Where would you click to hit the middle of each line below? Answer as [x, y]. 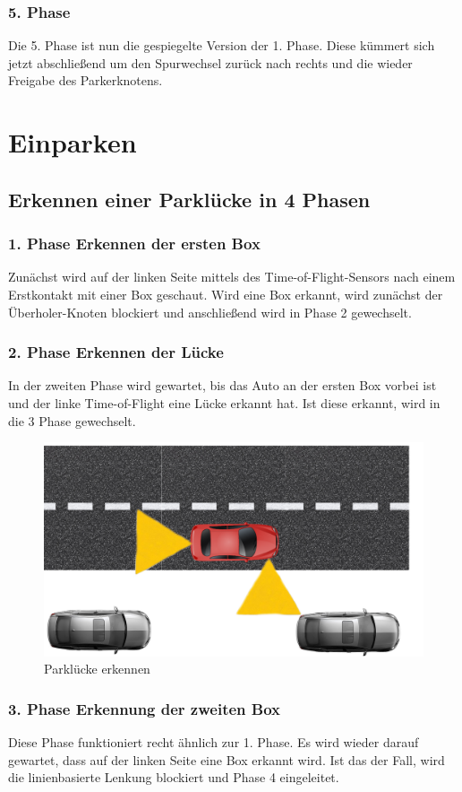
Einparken [73, 142]
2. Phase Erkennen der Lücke [116, 352]
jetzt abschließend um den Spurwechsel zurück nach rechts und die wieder [210, 62]
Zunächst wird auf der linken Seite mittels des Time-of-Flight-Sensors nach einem [232, 277]
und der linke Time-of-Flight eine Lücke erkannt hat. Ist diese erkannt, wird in [224, 402]
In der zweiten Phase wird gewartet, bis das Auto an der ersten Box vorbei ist [222, 385]
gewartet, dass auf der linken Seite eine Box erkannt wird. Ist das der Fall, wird [227, 759]
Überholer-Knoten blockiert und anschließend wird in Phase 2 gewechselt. [210, 312]
